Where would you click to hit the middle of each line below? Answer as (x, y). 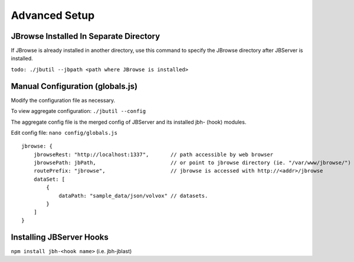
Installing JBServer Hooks (60, 237)
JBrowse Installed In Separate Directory (86, 36)
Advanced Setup (53, 15)
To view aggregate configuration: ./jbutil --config (78, 111)
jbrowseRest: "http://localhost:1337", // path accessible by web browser (153, 154)
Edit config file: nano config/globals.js (64, 132)
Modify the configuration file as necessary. (63, 100)
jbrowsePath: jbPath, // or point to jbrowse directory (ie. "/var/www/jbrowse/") (192, 163)
